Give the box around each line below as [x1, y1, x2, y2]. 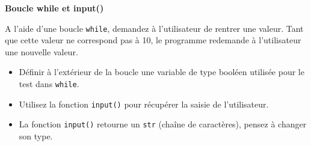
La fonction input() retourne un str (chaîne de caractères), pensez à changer [19, 118, 307, 130]
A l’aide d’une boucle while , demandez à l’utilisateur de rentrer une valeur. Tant [5, 22, 304, 34]
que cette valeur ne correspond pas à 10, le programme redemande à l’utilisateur [5, 34, 301, 46]
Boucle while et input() [5, 2, 104, 14]
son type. [19, 130, 53, 142]
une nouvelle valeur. [5, 45, 78, 58]
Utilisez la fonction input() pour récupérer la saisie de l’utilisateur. [19, 97, 269, 110]
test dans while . [19, 78, 79, 90]
